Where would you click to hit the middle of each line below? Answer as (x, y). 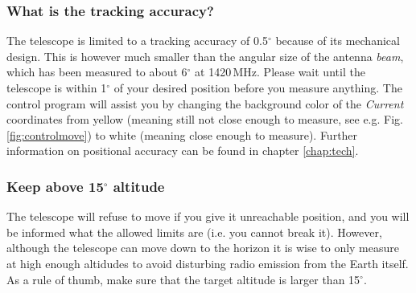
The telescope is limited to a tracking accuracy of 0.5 (137, 41)
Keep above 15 (55, 186)
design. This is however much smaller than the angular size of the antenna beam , (205, 56)
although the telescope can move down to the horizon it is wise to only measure (203, 248)
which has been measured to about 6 (97, 72)
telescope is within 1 (57, 87)
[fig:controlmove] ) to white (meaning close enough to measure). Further (182, 134)
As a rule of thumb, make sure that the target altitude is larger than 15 (183, 279)
